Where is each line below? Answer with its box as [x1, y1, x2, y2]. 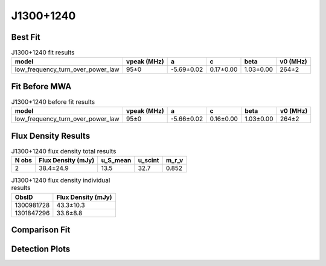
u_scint [138, 156, 159, 165]
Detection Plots [11, 244, 71, 255]
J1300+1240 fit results [11, 48, 75, 57]
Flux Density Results [11, 130, 91, 141]
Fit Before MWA [11, 81, 72, 92]
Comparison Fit [11, 225, 71, 235]
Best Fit [11, 32, 40, 42]
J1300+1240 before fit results [11, 98, 95, 106]
